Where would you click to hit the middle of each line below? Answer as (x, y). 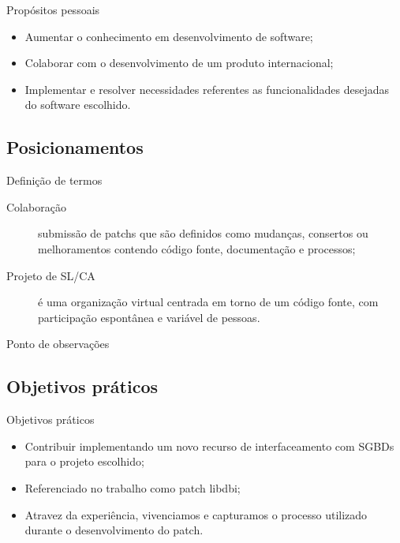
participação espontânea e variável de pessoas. (149, 317)
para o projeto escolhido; (84, 461)
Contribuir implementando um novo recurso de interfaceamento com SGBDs (209, 446)
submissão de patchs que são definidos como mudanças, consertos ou (203, 233)
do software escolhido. (78, 105)
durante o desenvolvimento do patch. (114, 530)
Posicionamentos (75, 147)
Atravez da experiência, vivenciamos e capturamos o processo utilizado (196, 514)
